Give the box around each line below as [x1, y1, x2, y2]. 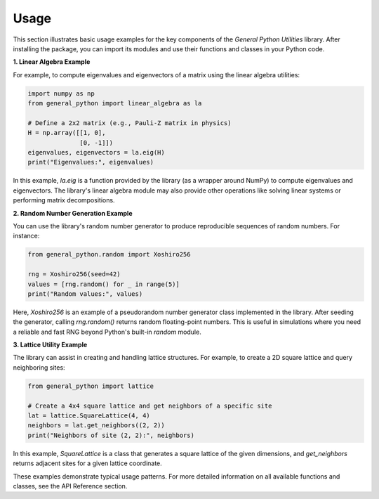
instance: [13, 232, 40, 240]
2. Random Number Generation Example [13, 209, 133, 217]
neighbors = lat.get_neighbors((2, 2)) [27, 422, 165, 429]
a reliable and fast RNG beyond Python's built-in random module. [13, 328, 201, 336]
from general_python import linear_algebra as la [27, 99, 202, 108]
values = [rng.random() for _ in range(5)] [27, 280, 180, 288]
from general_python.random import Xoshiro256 [27, 250, 191, 259]
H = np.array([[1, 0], [27, 129, 106, 137]
